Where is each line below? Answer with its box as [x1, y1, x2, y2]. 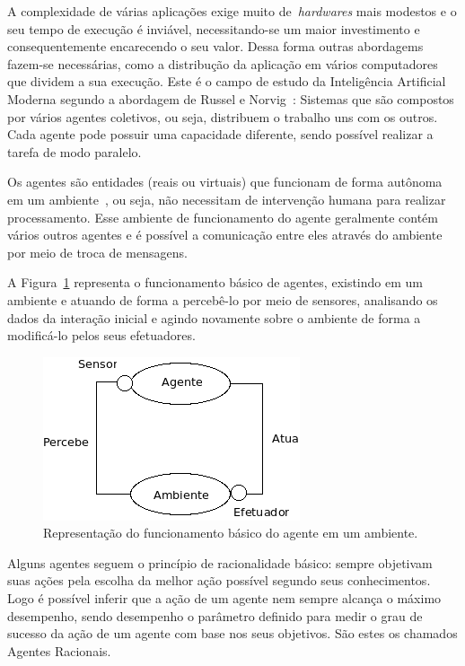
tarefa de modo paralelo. [7, 142, 142, 161]
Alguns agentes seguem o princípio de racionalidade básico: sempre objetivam [7, 553, 433, 572]
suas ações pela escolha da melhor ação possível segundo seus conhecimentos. [7, 571, 431, 590]
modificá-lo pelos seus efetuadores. [7, 326, 196, 345]
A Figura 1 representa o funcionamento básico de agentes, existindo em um [7, 273, 423, 292]
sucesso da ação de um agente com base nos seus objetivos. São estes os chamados [7, 624, 458, 643]
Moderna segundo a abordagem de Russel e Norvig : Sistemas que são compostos [7, 89, 454, 108]
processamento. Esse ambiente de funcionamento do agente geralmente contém [7, 207, 439, 226]
